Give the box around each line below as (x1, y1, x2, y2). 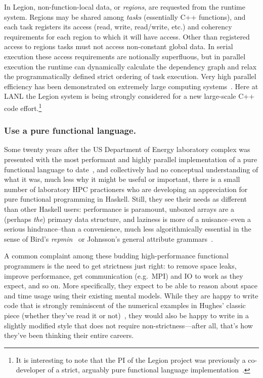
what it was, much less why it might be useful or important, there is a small (4, 174, 240, 184)
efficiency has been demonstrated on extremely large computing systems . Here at (4, 81, 258, 91)
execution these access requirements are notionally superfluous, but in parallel (4, 51, 246, 61)
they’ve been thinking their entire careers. (4, 330, 134, 341)
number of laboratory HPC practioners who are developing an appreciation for (4, 183, 248, 194)
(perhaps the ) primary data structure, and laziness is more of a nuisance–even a (4, 213, 251, 224)
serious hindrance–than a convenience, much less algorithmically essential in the (4, 223, 251, 234)
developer (16, 364, 46, 375)
